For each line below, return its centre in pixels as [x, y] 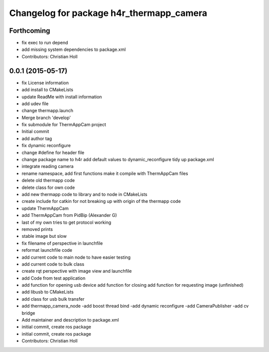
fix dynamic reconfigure [46, 146]
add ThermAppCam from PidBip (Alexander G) [69, 215]
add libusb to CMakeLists [48, 292]
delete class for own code [48, 187]
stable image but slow [44, 236]
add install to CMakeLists [47, 90]
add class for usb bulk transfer [53, 299]
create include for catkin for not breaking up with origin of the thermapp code [101, 201]
